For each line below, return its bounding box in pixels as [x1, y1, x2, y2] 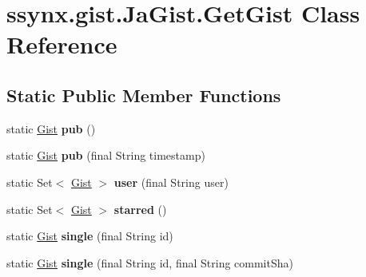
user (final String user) [113, 173, 229, 190]
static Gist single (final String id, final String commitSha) [6, 254, 293, 271]
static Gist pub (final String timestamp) [6, 147, 205, 164]
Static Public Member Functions [6, 82, 281, 107]
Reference [6, 28, 117, 61]
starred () [113, 200, 167, 217]
